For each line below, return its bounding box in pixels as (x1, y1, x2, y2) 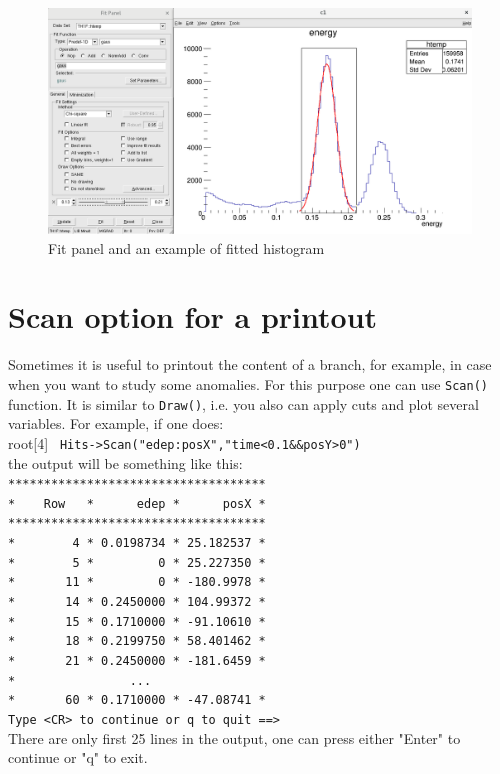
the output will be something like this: (8, 452, 243, 473)
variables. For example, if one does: (8, 413, 224, 434)
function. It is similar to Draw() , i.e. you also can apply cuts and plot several (8, 393, 479, 414)
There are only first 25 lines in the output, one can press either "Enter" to (8, 727, 461, 748)
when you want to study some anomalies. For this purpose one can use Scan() (8, 373, 488, 394)
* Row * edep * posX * (8, 496, 266, 511)
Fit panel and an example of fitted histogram (48, 237, 325, 258)
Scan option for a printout (8, 296, 378, 337)
